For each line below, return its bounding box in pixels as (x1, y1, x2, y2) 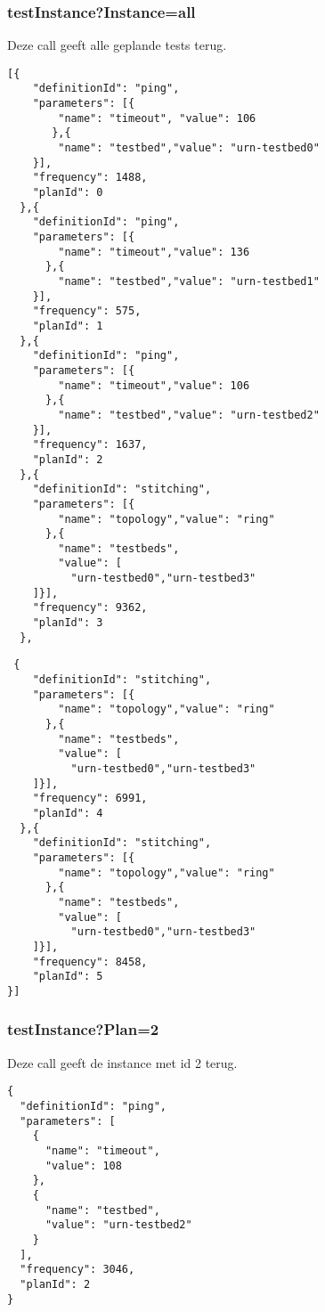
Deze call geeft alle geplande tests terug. (7, 36, 227, 54)
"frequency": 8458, (32, 955, 148, 968)
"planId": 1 (32, 319, 103, 332)
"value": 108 (45, 1159, 122, 1172)
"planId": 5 (32, 970, 103, 983)
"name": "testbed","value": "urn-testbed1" (58, 275, 320, 288)
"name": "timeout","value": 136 (58, 245, 250, 258)
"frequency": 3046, (20, 1263, 135, 1276)
